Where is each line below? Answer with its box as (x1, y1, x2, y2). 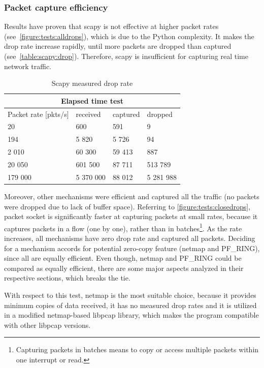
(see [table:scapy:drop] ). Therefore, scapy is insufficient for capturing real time (4, 51, 248, 61)
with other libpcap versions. (4, 319, 91, 330)
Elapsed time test (60, 95, 123, 106)
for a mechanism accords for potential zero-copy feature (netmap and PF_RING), (4, 242, 260, 253)
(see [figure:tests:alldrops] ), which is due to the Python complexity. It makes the (4, 30, 254, 41)
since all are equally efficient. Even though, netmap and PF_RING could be (4, 253, 242, 263)
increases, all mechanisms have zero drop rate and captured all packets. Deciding (4, 232, 255, 243)
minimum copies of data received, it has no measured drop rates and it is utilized (4, 299, 257, 310)
